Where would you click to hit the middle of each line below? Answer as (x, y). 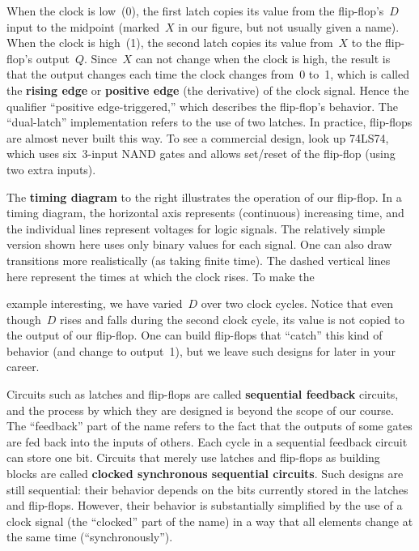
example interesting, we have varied (95, 303)
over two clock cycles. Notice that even (297, 303)
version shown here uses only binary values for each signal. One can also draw (199, 244)
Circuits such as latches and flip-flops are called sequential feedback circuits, (203, 394)
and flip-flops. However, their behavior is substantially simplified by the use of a (205, 505)
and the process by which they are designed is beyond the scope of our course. (200, 410)
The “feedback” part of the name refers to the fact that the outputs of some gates (209, 426)
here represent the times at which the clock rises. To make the (161, 276)
